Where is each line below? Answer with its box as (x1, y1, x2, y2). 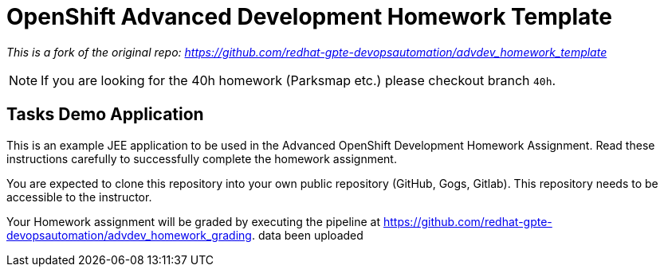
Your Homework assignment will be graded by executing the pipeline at (6, 214, 381, 228)
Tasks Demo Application (6, 104, 204, 125)
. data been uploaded (251, 228, 363, 242)
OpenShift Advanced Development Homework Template (6, 3, 612, 30)
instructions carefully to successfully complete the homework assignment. (6, 151, 397, 166)
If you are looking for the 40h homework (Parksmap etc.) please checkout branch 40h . (41, 72, 556, 88)
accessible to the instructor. (6, 189, 152, 204)
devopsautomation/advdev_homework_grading (6, 228, 252, 242)
